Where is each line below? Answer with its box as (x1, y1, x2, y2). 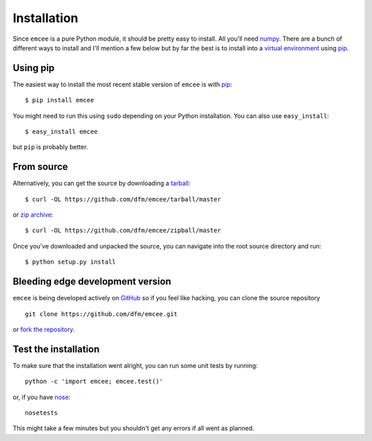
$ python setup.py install (25, 258, 116, 266)
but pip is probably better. (12, 143, 89, 151)
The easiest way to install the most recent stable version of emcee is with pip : (12, 80, 233, 88)
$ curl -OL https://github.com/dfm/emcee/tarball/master (25, 195, 222, 203)
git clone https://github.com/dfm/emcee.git (25, 310, 178, 317)
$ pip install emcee (25, 97, 94, 104)
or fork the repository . (12, 325, 75, 333)
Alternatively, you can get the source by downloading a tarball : (12, 179, 191, 188)
